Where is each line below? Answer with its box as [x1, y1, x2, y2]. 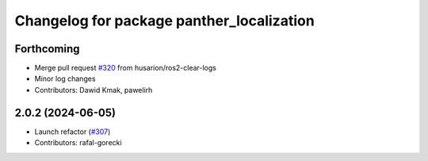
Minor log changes [34, 74, 96, 83]
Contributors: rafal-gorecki [34, 138, 122, 148]
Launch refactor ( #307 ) [34, 127, 111, 136]
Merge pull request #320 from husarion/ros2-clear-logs [34, 63, 217, 73]
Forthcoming [14, 42, 80, 56]
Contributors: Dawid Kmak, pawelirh [34, 85, 153, 94]
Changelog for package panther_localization [14, 12, 315, 29]
